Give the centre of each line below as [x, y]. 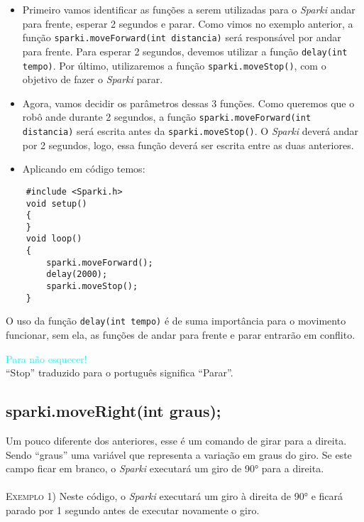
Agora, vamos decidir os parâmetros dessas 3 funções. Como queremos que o [188, 103]
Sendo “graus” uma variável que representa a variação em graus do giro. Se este [179, 454]
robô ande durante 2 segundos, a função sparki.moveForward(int [167, 117]
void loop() [54, 239]
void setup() [56, 203]
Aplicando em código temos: [84, 169]
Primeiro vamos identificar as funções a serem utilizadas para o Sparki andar [189, 9]
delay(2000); [77, 274]
